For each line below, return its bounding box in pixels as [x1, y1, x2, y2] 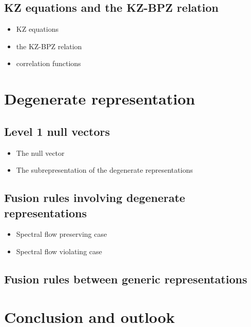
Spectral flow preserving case [16, 229, 107, 239]
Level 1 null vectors [4, 123, 110, 139]
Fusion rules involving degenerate [4, 190, 185, 206]
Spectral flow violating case [16, 246, 102, 256]
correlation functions [16, 58, 81, 69]
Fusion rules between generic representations [4, 271, 247, 287]
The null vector [16, 147, 65, 158]
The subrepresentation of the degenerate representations [16, 165, 193, 175]
